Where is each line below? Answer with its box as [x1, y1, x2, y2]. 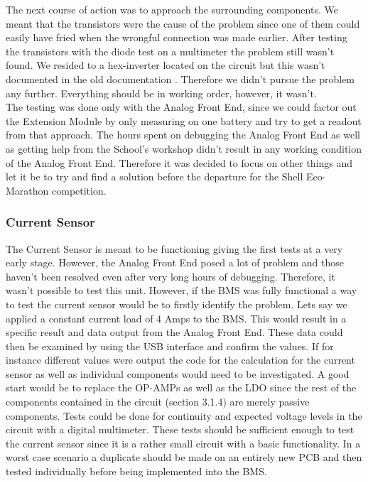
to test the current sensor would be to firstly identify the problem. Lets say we [6, 296, 347, 311]
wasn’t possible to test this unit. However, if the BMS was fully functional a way [6, 283, 357, 298]
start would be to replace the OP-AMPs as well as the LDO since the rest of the [6, 380, 357, 395]
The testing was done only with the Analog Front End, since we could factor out [6, 99, 357, 114]
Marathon [6, 183, 49, 197]
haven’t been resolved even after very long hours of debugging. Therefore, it [6, 268, 335, 283]
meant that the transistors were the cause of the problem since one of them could [6, 16, 360, 31]
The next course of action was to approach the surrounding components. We [6, 2, 338, 16]
